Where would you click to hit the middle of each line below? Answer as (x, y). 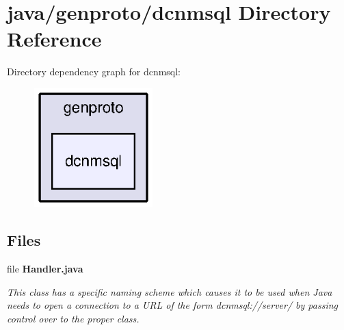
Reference (54, 39)
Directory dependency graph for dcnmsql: (94, 72)
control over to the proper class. (73, 318)
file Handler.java (45, 269)
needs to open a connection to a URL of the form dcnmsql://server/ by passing (172, 305)
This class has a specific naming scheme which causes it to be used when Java (170, 291)
